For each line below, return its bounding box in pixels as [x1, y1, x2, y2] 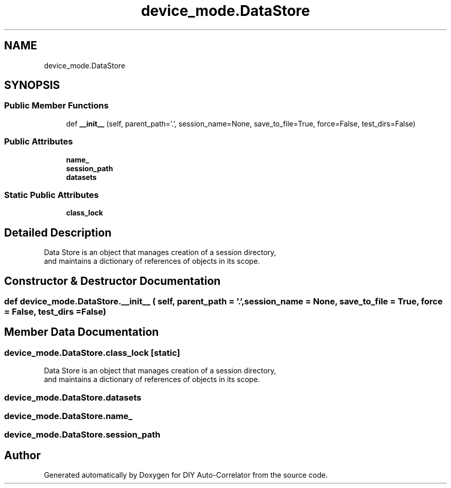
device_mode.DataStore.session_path [4, 429, 161, 440]
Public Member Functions [4, 100, 109, 111]
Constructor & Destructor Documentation [4, 274, 221, 287]
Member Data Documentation [4, 326, 159, 339]
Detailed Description [4, 226, 112, 239]
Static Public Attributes [4, 189, 99, 200]
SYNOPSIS [4, 79, 60, 92]
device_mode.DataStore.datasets [4, 392, 142, 403]
